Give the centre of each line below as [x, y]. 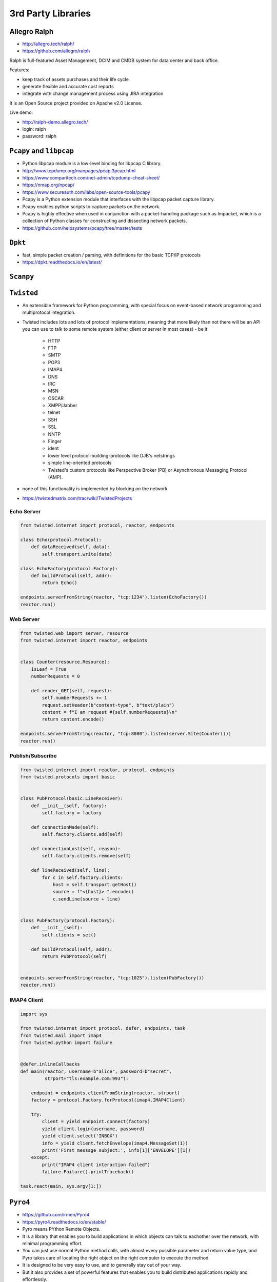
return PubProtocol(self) [74, 956]
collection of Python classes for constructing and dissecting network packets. [105, 221]
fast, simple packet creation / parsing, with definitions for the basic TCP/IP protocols [112, 255]
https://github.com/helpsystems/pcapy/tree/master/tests [82, 228]
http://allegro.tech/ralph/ [48, 44]
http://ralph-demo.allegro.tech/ [55, 122]
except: [41, 1157]
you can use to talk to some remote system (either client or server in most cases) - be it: [115, 329]
